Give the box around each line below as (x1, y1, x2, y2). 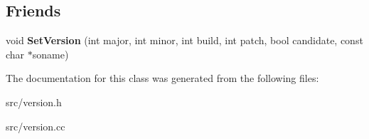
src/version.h (6, 94, 62, 109)
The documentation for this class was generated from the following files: (6, 71, 319, 86)
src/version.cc (6, 118, 65, 133)
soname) (32, 46, 69, 61)
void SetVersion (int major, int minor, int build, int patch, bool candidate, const (6, 33, 363, 48)
